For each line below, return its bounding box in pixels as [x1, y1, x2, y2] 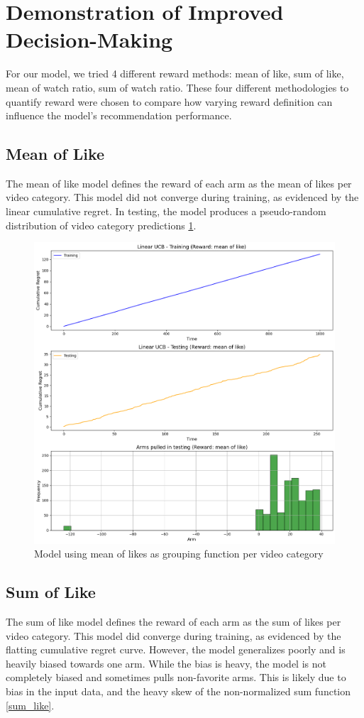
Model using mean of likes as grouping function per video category [34, 546, 324, 561]
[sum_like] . [6, 697, 55, 712]
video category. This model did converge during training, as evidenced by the [6, 628, 341, 643]
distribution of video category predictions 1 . [6, 217, 197, 232]
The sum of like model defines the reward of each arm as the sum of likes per [6, 614, 341, 629]
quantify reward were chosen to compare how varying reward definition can [6, 94, 333, 109]
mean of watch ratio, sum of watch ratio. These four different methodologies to [6, 80, 349, 94]
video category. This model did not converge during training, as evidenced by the [6, 190, 359, 205]
